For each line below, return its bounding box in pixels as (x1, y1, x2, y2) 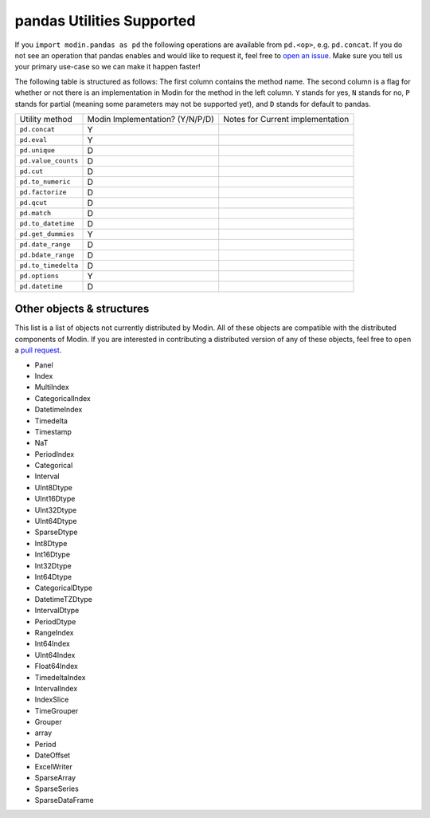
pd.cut (19, 167, 44, 175)
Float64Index (34, 662, 79, 671)
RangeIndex (34, 627, 74, 637)
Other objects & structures (14, 302, 150, 316)
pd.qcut (19, 199, 48, 207)
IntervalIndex (34, 683, 78, 693)
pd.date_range (19, 240, 71, 249)
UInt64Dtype (34, 517, 77, 526)
